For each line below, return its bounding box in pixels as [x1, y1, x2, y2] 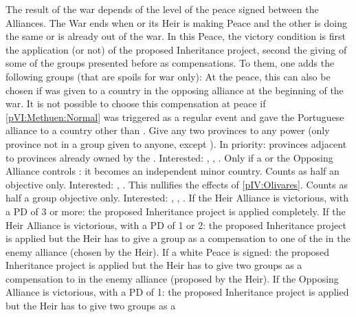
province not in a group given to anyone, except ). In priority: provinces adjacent [5, 136, 347, 151]
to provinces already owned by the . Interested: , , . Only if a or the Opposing [5, 150, 333, 164]
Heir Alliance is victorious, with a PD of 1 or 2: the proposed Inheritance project [5, 217, 346, 232]
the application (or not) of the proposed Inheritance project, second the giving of [5, 42, 347, 56]
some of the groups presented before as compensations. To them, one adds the [5, 56, 335, 70]
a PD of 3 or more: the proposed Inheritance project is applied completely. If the [5, 204, 346, 218]
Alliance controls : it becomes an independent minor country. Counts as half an [5, 164, 340, 178]
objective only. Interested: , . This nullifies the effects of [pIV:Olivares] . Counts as [5, 177, 348, 191]
